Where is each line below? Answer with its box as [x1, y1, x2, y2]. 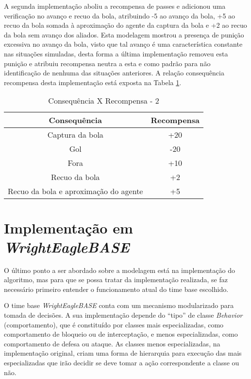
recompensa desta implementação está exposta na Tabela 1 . [4, 77, 182, 87]
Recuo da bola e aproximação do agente [8, 185, 143, 197]
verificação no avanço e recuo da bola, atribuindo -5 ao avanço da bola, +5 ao [4, 10, 235, 20]
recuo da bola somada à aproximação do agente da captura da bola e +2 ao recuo [4, 20, 247, 30]
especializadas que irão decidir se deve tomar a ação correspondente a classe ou [4, 358, 239, 367]
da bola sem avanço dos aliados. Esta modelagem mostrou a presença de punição [4, 29, 244, 39]
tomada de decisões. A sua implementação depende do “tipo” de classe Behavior [4, 310, 243, 320]
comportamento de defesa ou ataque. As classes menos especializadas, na [4, 338, 220, 348]
